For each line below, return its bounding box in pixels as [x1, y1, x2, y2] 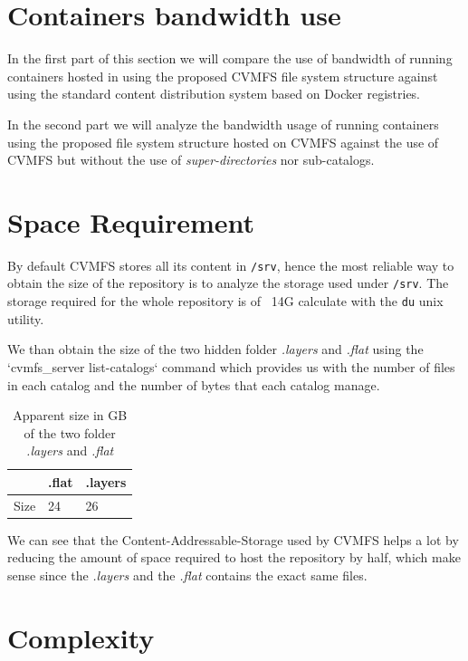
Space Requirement [7, 203, 255, 240]
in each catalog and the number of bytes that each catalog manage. [7, 375, 380, 394]
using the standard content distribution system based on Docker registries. [7, 84, 421, 103]
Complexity [7, 618, 155, 656]
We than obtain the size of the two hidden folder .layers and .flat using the [7, 340, 424, 359]
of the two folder [24, 423, 116, 442]
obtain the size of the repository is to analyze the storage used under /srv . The [7, 273, 449, 292]
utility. [7, 309, 44, 328]
